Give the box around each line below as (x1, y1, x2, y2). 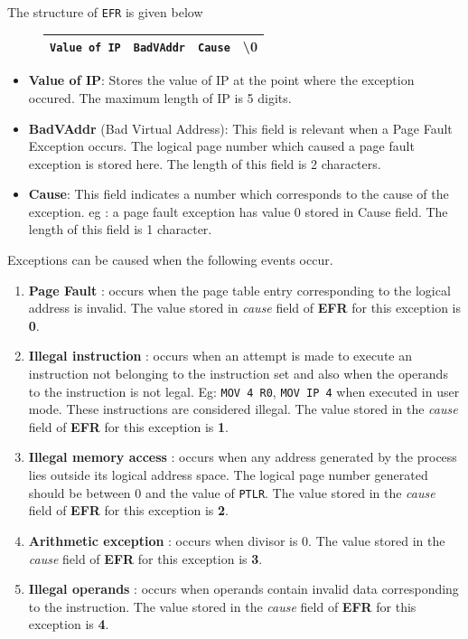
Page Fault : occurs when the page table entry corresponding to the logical (28, 280, 451, 299)
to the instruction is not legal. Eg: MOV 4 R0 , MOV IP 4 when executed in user (28, 381, 460, 400)
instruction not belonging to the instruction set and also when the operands (28, 364, 448, 383)
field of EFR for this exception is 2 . (28, 501, 229, 520)
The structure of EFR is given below (7, 3, 203, 21)
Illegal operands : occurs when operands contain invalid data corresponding (28, 579, 459, 598)
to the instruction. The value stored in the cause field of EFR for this (28, 597, 417, 616)
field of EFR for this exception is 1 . (28, 417, 229, 436)
